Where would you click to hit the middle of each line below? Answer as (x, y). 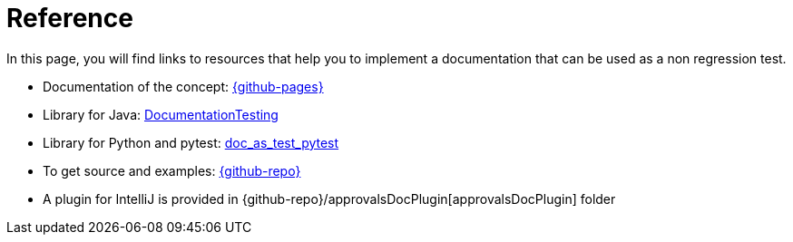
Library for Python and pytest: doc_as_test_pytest (191, 142)
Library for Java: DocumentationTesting (161, 114)
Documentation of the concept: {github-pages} (183, 86)
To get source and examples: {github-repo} (172, 170)
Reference (70, 18)
